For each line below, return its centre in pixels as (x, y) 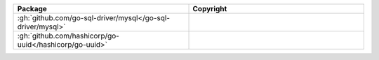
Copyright (210, 9)
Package (32, 9)
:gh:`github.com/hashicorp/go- (68, 36)
